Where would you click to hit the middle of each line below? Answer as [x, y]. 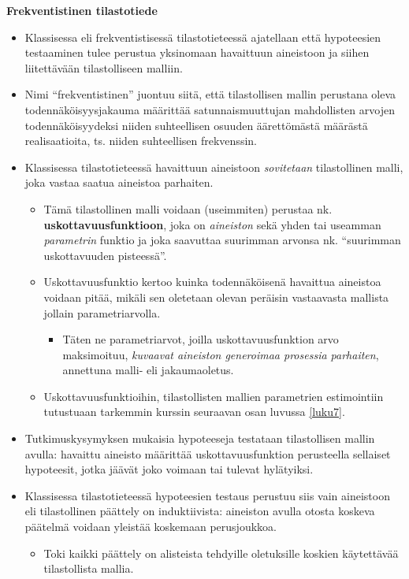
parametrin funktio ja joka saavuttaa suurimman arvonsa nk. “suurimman [222, 240]
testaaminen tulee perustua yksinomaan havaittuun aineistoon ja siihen [197, 52]
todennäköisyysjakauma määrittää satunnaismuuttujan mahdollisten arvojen [210, 109]
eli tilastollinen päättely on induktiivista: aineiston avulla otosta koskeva [200, 511]
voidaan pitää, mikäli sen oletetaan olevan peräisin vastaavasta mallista [216, 297]
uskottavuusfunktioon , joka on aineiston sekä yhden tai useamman [212, 224]
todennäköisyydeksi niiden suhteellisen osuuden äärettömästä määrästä [196, 125]
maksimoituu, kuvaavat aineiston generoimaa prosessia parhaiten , [221, 354]
